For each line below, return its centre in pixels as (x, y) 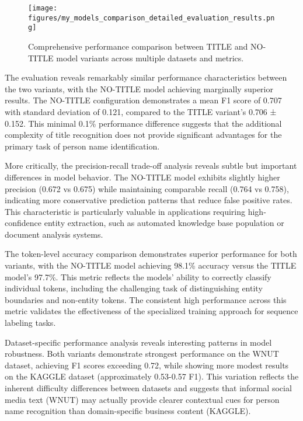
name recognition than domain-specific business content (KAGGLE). (128, 411)
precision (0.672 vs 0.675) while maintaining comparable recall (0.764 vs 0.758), (147, 188)
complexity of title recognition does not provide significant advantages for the (143, 135)
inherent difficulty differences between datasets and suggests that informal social (148, 388)
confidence (23, 223)
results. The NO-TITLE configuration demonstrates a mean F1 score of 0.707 (143, 100)
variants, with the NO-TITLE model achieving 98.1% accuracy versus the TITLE (151, 265)
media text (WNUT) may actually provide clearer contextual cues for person (142, 399)
